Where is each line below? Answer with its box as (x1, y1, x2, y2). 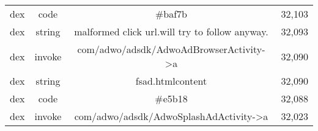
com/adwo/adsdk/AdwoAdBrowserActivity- (77, 42, 265, 56)
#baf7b (155, 7, 188, 21)
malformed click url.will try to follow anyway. (74, 24, 268, 38)
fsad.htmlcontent (135, 74, 207, 88)
